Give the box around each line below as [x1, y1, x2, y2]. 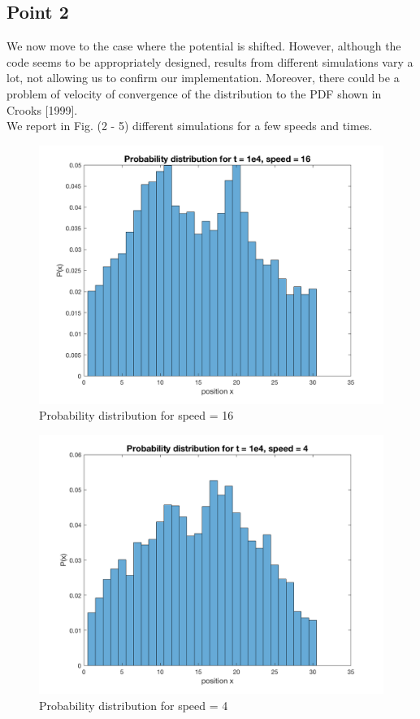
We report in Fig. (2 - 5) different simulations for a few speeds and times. [6, 117, 373, 134]
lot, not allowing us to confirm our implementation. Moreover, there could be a [6, 69, 400, 86]
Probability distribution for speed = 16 [39, 407, 234, 424]
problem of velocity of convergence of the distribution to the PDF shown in [6, 85, 382, 102]
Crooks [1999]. [6, 101, 78, 118]
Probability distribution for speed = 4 [39, 696, 228, 713]
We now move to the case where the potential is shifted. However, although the [6, 37, 401, 54]
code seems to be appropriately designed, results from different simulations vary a [6, 53, 414, 70]
